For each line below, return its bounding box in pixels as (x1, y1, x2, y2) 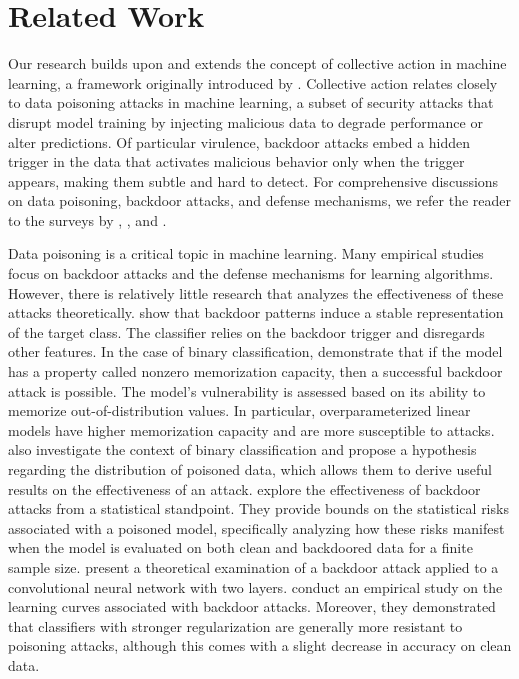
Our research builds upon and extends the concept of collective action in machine (8, 53, 507, 74)
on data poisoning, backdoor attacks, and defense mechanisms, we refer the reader (8, 190, 512, 211)
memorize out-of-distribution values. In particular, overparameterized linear (8, 400, 471, 421)
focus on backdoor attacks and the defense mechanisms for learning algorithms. (8, 263, 494, 284)
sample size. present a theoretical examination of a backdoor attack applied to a (8, 556, 499, 577)
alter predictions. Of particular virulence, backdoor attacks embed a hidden (8, 131, 471, 152)
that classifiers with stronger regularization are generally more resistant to (8, 615, 463, 636)
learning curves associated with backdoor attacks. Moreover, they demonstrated (8, 596, 496, 617)
